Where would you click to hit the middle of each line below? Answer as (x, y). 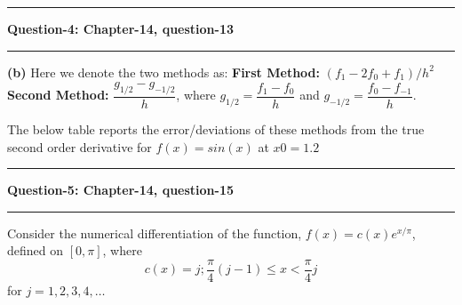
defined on (36, 250)
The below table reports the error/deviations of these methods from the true (216, 129)
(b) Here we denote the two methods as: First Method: (163, 72)
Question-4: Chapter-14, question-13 (121, 28)
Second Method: (58, 95)
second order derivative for (80, 146)
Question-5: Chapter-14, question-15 (121, 190)
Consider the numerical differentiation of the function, (155, 233)
